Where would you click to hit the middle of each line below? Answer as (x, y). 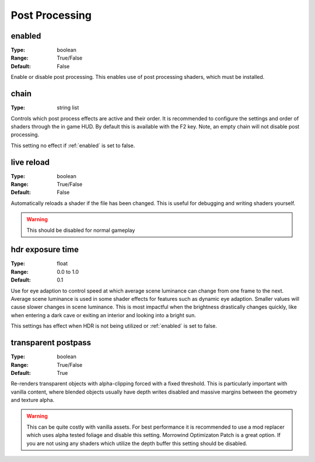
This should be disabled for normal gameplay (81, 230)
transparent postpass (51, 343)
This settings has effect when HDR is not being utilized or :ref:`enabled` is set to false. (114, 326)
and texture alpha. (33, 400)
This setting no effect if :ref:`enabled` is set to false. (73, 145)
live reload (30, 162)
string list (68, 107)
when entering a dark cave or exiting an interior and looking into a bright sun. (104, 315)
